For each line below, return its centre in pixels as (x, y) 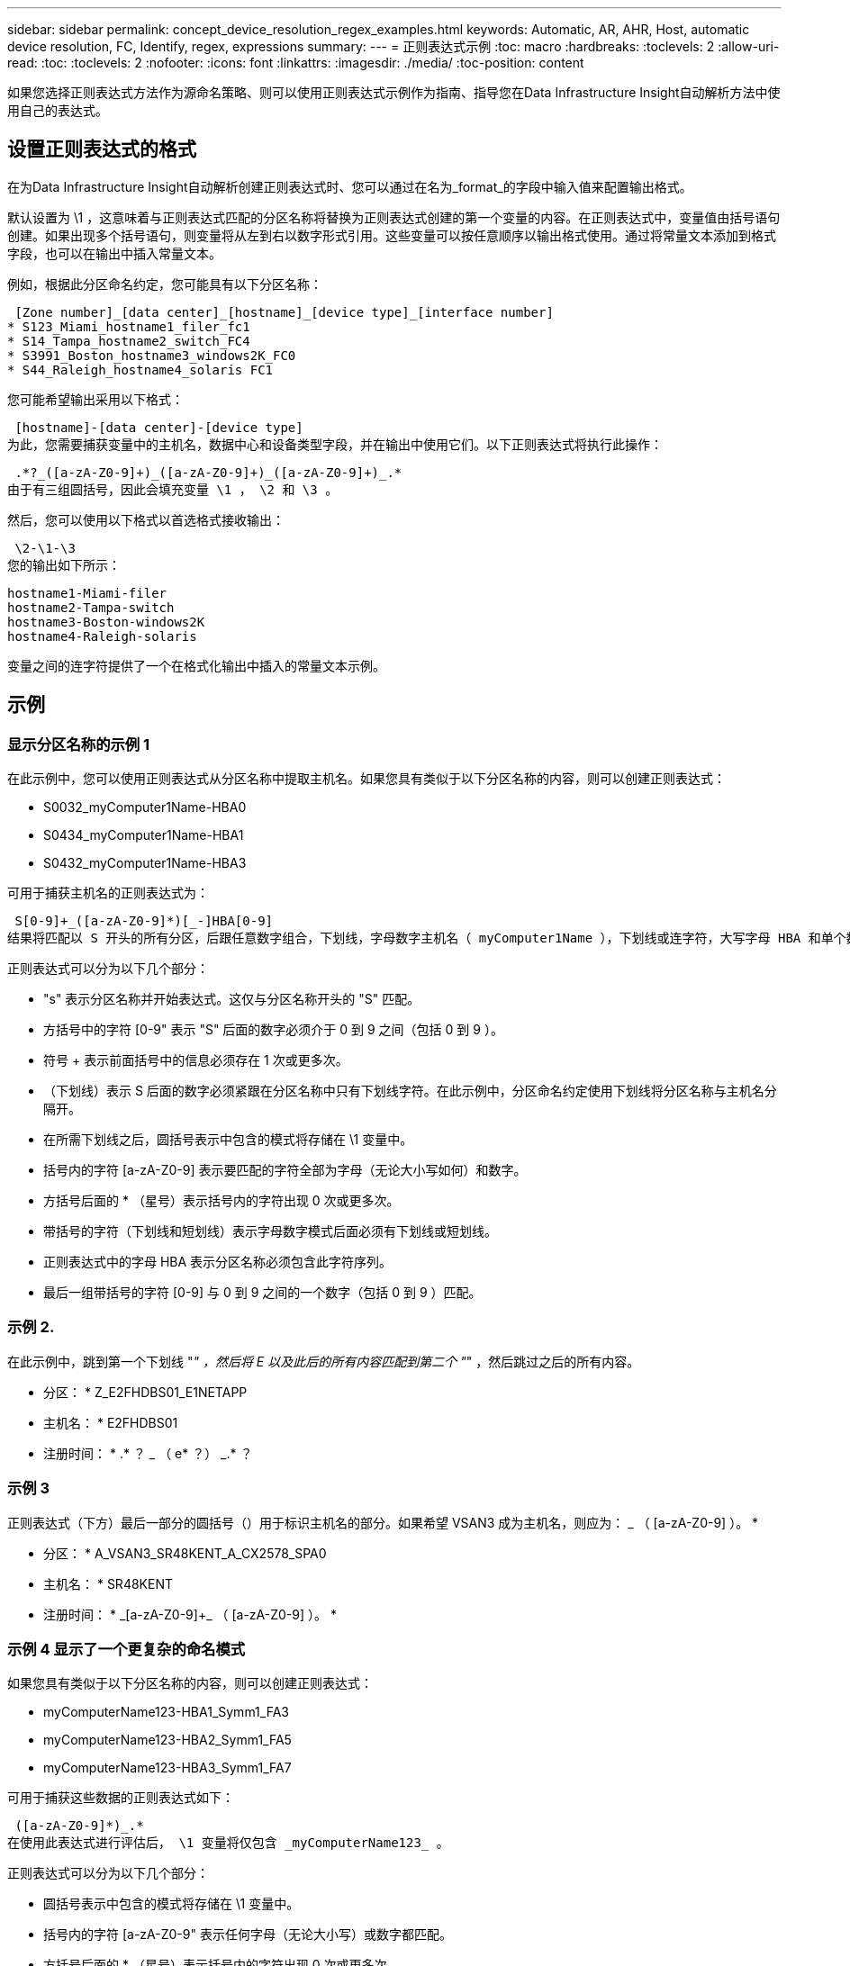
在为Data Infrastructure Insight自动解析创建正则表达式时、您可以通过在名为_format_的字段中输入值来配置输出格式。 (350, 186)
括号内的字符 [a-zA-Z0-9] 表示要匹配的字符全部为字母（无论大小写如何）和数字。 (285, 1170)
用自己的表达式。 (58, 110)
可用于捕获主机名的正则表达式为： (108, 893)
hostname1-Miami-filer (87, 593)
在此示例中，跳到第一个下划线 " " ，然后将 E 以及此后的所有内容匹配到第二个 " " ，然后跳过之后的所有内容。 (324, 1361)
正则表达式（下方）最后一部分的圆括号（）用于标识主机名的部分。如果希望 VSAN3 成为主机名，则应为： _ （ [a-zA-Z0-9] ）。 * (383, 1522)
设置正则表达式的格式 (102, 149)
